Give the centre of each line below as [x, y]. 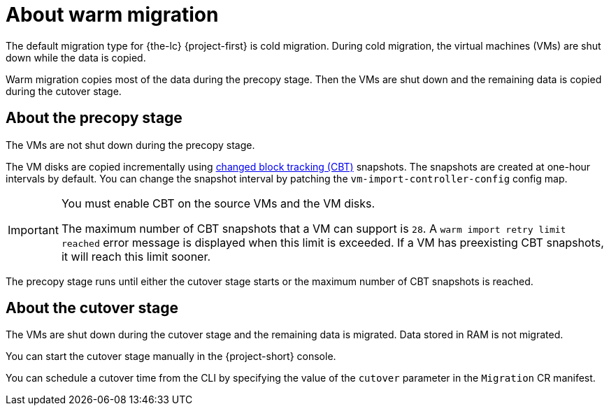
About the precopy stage [94, 118]
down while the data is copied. [76, 57]
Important [33, 230]
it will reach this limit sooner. [136, 256]
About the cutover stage [92, 308]
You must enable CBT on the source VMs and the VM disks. [218, 203]
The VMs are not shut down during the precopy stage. [130, 145]
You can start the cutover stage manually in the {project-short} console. [171, 356]
